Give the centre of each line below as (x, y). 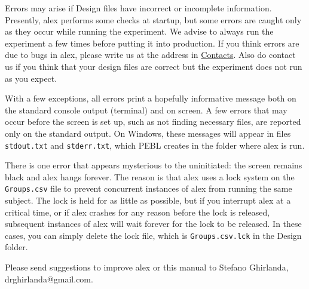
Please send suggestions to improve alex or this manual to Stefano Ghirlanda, (147, 267)
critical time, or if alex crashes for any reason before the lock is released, (137, 212)
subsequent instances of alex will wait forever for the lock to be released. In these (153, 224)
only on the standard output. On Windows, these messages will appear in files (148, 133)
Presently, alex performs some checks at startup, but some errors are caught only (153, 19)
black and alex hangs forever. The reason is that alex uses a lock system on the (150, 176)
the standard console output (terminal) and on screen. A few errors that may (146, 110)
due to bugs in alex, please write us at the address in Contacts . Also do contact (150, 55)
